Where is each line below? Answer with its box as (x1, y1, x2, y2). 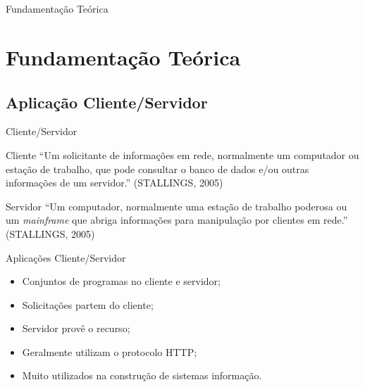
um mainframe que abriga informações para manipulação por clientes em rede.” (6, 212, 348, 227)
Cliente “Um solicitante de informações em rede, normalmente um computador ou (6, 147, 359, 162)
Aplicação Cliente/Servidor (6, 91, 208, 113)
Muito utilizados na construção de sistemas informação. (22, 368, 262, 383)
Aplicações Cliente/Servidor (6, 250, 126, 265)
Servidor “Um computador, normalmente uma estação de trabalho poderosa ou (6, 198, 347, 213)
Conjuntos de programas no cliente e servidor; (22, 274, 221, 288)
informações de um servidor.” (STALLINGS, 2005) (6, 175, 223, 190)
